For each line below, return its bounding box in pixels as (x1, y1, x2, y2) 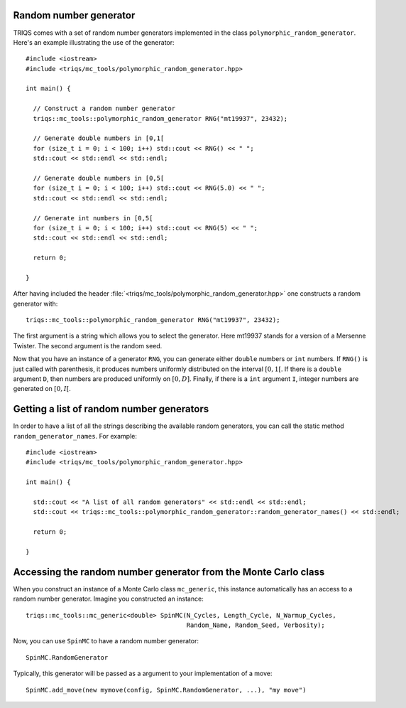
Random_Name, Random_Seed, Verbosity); (186, 621, 326, 629)
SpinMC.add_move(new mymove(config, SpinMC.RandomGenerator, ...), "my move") (26, 686, 307, 694)
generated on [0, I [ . (13, 385, 71, 393)
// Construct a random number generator (33, 104, 176, 113)
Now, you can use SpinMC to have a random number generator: (13, 637, 199, 645)
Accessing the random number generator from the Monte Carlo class (13, 566, 325, 578)
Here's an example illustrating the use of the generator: (13, 38, 175, 46)
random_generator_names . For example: (13, 431, 138, 440)
